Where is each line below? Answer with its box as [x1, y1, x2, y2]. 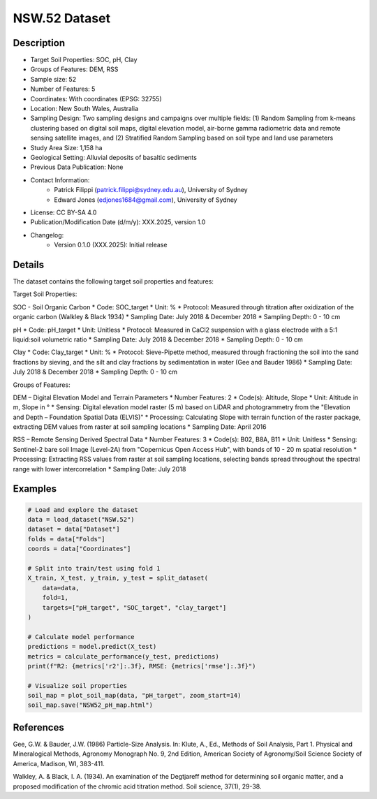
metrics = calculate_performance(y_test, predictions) [27, 652, 219, 660]
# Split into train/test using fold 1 [27, 564, 161, 572]
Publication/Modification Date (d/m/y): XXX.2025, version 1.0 [30, 218, 206, 226]
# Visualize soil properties [27, 682, 128, 689]
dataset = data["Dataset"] [27, 525, 120, 534]
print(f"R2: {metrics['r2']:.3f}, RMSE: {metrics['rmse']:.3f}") [27, 662, 256, 670]
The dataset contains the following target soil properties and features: [13, 277, 214, 286]
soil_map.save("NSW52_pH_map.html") [27, 701, 154, 709]
